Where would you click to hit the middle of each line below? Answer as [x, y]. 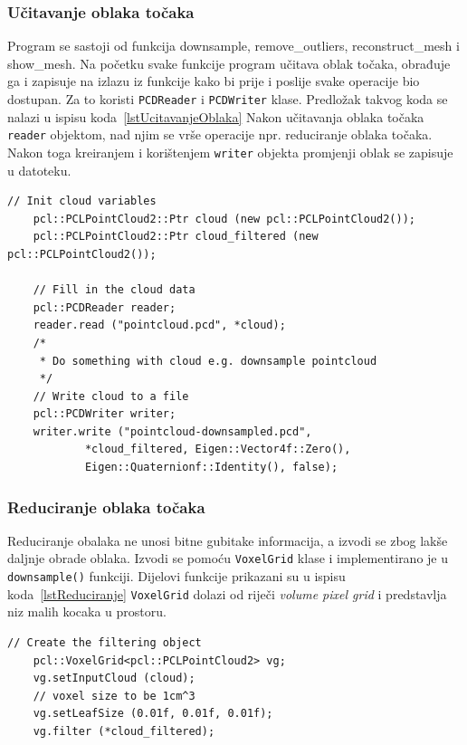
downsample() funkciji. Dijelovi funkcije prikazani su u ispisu [176, 576]
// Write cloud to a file [111, 396]
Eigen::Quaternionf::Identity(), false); [211, 468]
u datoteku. [39, 170]
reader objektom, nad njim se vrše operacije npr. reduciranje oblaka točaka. [220, 134]
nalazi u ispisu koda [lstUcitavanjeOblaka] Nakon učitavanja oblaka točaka [216, 116]
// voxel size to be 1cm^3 [114, 696]
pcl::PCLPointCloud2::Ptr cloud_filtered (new [176, 237]
